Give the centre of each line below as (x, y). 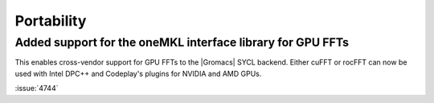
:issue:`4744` (37, 89)
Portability (51, 21)
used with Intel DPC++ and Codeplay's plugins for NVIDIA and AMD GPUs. (138, 73)
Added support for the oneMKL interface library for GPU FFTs (182, 42)
